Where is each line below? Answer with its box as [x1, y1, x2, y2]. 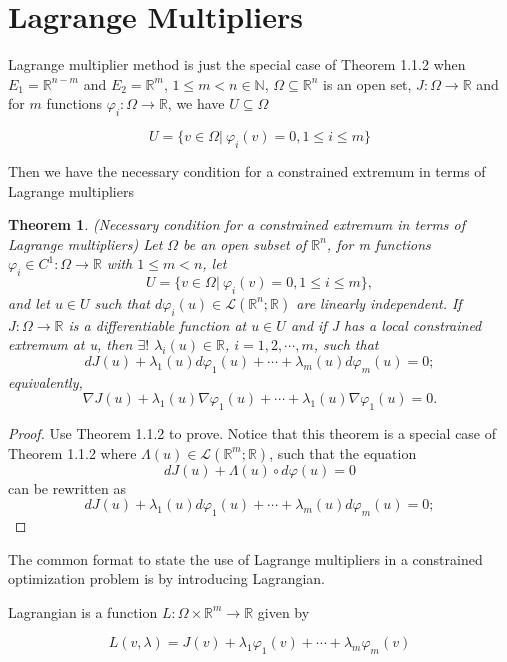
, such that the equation [269, 442, 417, 463]
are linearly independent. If [296, 292, 462, 313]
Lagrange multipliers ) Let [8, 233, 163, 254]
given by [257, 601, 310, 622]
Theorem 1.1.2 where [8, 442, 137, 463]
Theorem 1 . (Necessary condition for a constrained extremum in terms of [8, 214, 466, 235]
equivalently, [8, 371, 83, 392]
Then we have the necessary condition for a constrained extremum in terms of [8, 160, 486, 181]
